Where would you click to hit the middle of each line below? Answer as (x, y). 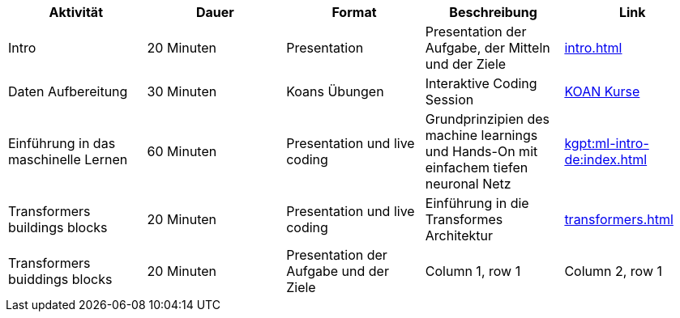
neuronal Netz (468, 184)
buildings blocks (58, 227)
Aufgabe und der (338, 271)
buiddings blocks (60, 279)
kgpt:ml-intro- (607, 143)
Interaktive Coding (481, 83)
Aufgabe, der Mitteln (488, 48)
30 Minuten (182, 91)
